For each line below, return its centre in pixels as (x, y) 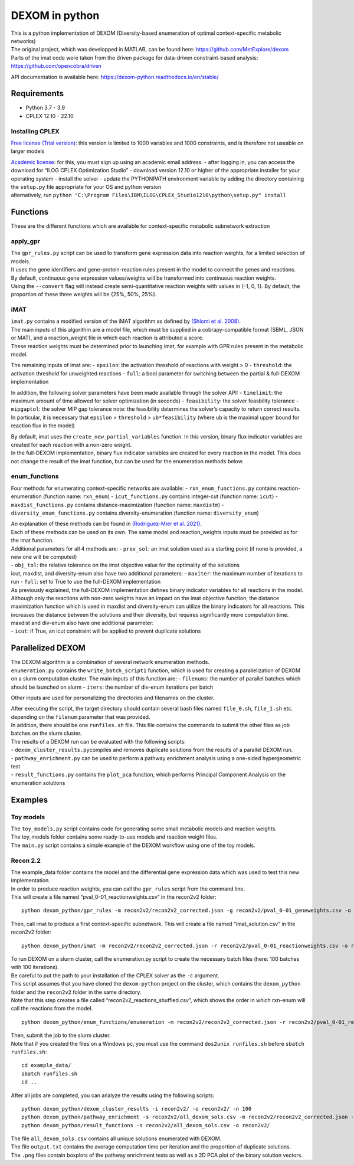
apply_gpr (26, 241)
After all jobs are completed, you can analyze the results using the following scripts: (113, 1095)
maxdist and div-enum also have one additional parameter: (82, 623)
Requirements (37, 94)
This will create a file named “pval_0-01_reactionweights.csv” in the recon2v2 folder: (114, 897)
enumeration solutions (38, 783)
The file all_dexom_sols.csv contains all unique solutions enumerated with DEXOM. (116, 1138)
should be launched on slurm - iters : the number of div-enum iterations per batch (112, 687)
